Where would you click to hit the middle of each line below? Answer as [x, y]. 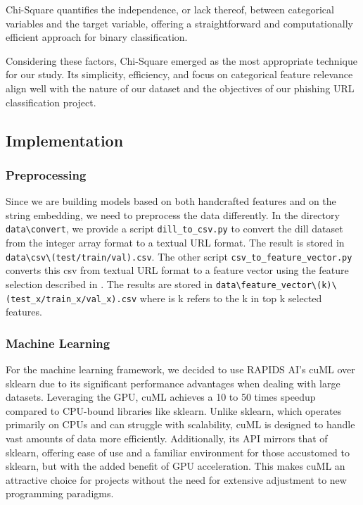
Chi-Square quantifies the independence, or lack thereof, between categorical [170, 9]
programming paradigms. [60, 493]
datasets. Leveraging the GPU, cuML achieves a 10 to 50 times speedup [161, 397]
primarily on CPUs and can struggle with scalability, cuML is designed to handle [180, 424]
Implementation [65, 140]
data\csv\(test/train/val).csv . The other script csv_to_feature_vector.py [179, 256]
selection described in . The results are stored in [109, 283]
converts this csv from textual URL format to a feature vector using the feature [177, 270]
